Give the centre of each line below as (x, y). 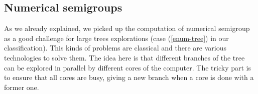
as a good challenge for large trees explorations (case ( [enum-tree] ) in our (116, 38)
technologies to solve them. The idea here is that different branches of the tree (124, 57)
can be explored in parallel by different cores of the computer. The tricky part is (127, 67)
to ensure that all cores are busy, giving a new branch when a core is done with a (129, 77)
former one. (22, 87)
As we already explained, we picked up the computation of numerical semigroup (127, 28)
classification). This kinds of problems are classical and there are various (115, 48)
